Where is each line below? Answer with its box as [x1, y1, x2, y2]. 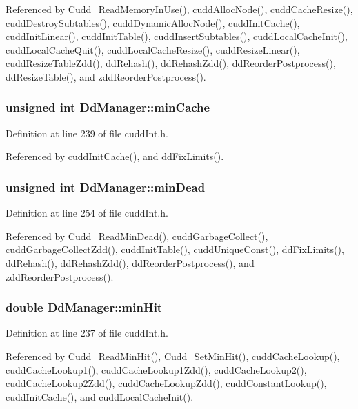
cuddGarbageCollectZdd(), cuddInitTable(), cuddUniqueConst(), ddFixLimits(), [6, 242, 344, 257]
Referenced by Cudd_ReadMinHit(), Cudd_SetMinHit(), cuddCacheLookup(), [6, 348, 340, 363]
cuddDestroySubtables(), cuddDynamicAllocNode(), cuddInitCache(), [6, 15, 300, 30]
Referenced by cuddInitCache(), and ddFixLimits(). [6, 149, 224, 163]
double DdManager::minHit [6, 299, 163, 316]
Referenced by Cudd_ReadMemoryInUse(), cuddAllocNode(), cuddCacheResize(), [6, 2, 353, 16]
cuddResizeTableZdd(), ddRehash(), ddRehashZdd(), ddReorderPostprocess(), [6, 56, 336, 70]
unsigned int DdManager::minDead [6, 178, 206, 195]
